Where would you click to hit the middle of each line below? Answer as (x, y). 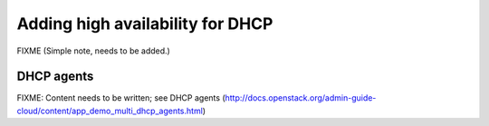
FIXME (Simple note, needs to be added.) (94, 51)
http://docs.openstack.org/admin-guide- (301, 98)
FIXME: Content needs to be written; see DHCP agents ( (121, 98)
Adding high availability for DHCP (145, 24)
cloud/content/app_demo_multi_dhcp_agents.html (110, 111)
